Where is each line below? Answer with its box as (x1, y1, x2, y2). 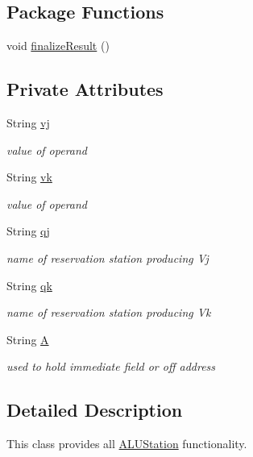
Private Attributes (6, 77, 164, 102)
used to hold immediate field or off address (6, 358, 216, 375)
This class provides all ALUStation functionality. (6, 435, 247, 452)
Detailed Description (6, 397, 183, 422)
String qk (6, 276, 52, 293)
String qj (6, 222, 50, 239)
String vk (6, 168, 52, 185)
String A (6, 330, 49, 347)
